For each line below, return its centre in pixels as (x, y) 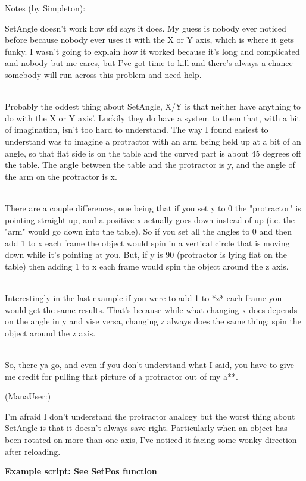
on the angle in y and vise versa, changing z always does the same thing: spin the (153, 321)
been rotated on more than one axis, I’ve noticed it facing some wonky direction (151, 439)
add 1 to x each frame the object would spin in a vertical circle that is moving (147, 243)
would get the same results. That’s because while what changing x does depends (151, 309)
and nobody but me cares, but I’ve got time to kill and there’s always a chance (149, 63)
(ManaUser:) (28, 396)
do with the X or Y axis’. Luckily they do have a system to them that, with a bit (152, 118)
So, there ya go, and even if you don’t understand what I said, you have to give (149, 365)
